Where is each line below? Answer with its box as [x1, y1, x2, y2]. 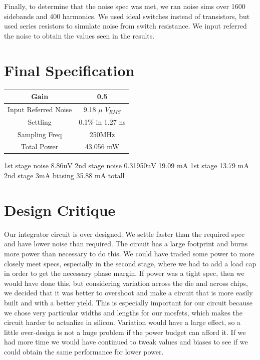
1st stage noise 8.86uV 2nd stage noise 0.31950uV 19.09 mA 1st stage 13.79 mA [4, 160, 249, 171]
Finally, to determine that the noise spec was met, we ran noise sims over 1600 [4, 1, 245, 11]
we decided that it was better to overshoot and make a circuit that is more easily [4, 287, 253, 298]
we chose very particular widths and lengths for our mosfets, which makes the [4, 307, 242, 317]
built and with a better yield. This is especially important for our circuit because [4, 297, 252, 307]
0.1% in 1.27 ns [79, 116, 126, 127]
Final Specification [4, 60, 135, 80]
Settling [28, 116, 52, 127]
